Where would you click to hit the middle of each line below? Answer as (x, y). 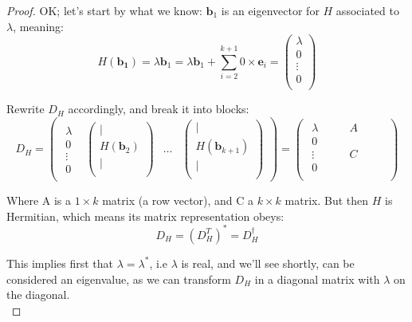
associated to (367, 10)
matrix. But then (327, 200)
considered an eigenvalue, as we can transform (119, 279)
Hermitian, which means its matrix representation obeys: (145, 216)
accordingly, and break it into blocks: (159, 109)
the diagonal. (38, 295)
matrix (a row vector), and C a (178, 200)
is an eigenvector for (270, 10)
